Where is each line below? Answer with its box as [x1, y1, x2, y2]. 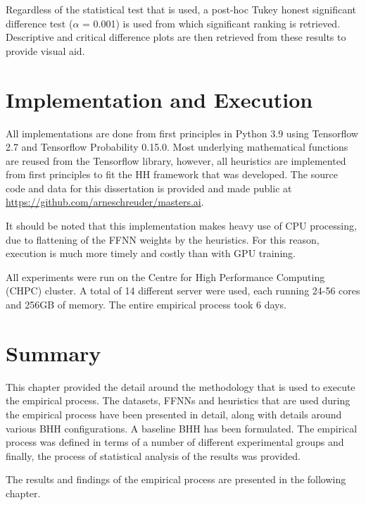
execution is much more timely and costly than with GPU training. [6, 246, 296, 261]
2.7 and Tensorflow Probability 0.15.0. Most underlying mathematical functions [6, 139, 348, 154]
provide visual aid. [6, 43, 85, 58]
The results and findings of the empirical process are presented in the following [6, 472, 346, 487]
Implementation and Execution [6, 85, 313, 113]
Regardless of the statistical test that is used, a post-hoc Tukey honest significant [6, 2, 356, 16]
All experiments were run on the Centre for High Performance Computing [6, 269, 325, 284]
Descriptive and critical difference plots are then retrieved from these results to [6, 30, 346, 44]
